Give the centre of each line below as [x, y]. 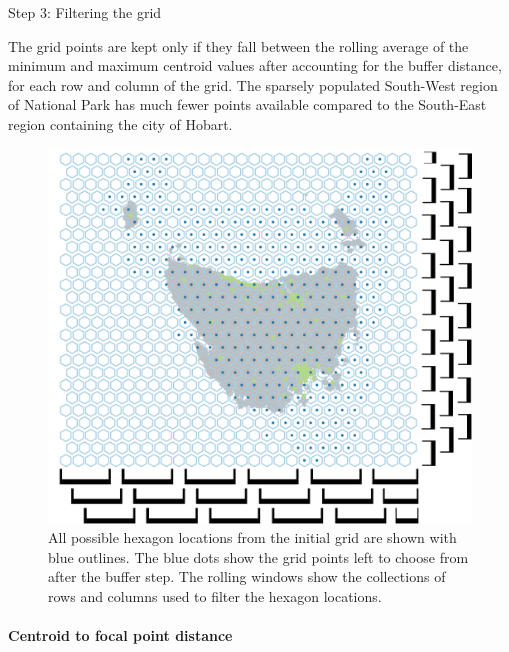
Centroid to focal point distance [120, 635]
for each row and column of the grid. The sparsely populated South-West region [253, 84]
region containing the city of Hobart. [120, 123]
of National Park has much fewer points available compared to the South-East [247, 104]
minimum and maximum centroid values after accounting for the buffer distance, [255, 65]
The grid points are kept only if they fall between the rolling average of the [238, 45]
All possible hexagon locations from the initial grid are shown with [252, 537]
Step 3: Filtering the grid [85, 12]
